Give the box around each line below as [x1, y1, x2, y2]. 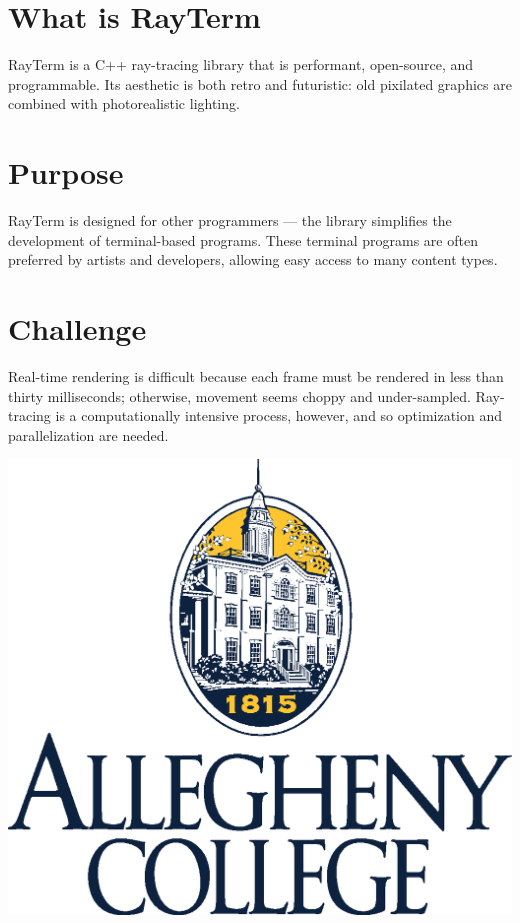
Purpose [8, 152, 124, 193]
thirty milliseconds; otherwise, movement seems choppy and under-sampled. [8, 385, 471, 406]
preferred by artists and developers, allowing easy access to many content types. [8, 249, 498, 270]
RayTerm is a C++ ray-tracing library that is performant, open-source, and [8, 54, 474, 75]
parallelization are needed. [8, 424, 169, 445]
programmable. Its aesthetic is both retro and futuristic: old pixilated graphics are [8, 73, 512, 94]
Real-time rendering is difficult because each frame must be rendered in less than [8, 365, 504, 386]
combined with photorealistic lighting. [8, 93, 240, 114]
